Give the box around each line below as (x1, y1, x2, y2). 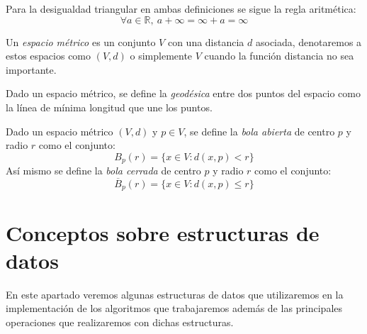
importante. (6, 62, 57, 77)
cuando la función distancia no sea (204, 48, 354, 63)
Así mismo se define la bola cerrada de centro (6, 163, 201, 178)
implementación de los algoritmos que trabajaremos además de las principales (6, 301, 343, 316)
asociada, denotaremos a (255, 34, 362, 49)
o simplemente (130, 48, 193, 63)
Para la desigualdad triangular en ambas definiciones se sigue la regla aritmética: (6, 1, 356, 16)
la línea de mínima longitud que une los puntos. (6, 99, 213, 114)
